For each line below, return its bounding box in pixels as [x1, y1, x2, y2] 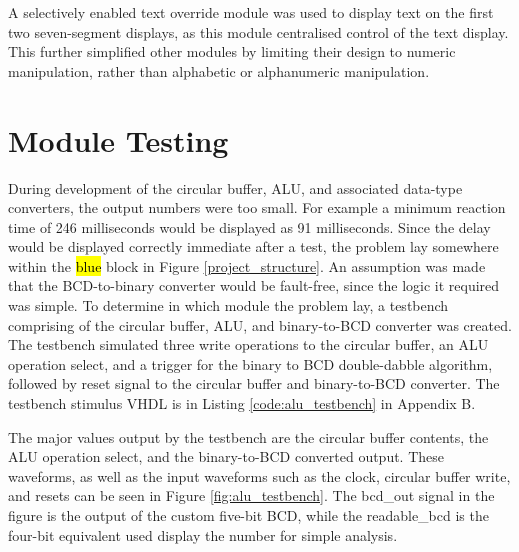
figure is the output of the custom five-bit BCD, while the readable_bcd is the [8, 505, 489, 525]
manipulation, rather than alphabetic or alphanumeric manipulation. [8, 60, 430, 81]
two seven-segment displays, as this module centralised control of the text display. [8, 21, 509, 42]
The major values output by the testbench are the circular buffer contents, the [8, 426, 489, 447]
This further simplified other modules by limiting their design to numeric [8, 41, 456, 62]
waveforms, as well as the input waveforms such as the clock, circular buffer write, [8, 465, 511, 486]
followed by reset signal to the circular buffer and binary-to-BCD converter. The [8, 373, 500, 394]
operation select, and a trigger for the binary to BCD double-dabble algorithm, [8, 353, 493, 374]
